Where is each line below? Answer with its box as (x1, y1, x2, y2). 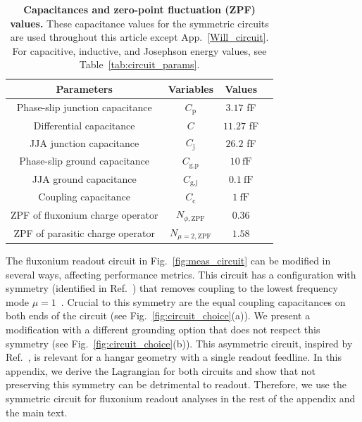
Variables (168, 81, 214, 96)
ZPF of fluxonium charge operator (11, 207, 158, 222)
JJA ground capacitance (32, 172, 137, 186)
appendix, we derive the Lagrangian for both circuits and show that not (6, 363, 316, 378)
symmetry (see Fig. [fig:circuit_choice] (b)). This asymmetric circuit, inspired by (6, 335, 353, 350)
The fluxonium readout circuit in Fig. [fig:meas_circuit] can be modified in (6, 252, 331, 267)
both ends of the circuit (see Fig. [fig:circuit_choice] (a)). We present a (6, 308, 311, 323)
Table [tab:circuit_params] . (79, 57, 200, 72)
